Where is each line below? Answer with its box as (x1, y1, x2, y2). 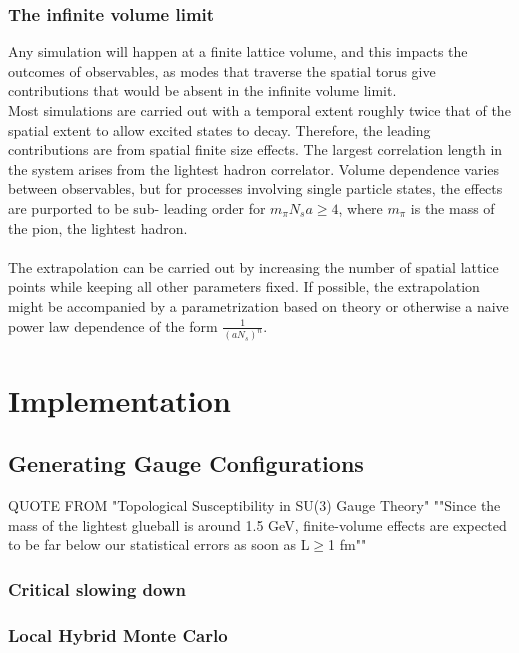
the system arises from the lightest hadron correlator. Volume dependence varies (8, 158, 500, 179)
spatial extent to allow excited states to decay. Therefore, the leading (8, 119, 431, 140)
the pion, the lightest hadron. (8, 217, 188, 238)
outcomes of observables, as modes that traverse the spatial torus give (8, 60, 436, 81)
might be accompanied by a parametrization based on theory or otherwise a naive (8, 295, 509, 316)
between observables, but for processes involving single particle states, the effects (8, 178, 503, 199)
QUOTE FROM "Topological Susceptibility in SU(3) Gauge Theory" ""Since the (8, 494, 501, 515)
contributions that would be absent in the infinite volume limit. (8, 80, 397, 101)
